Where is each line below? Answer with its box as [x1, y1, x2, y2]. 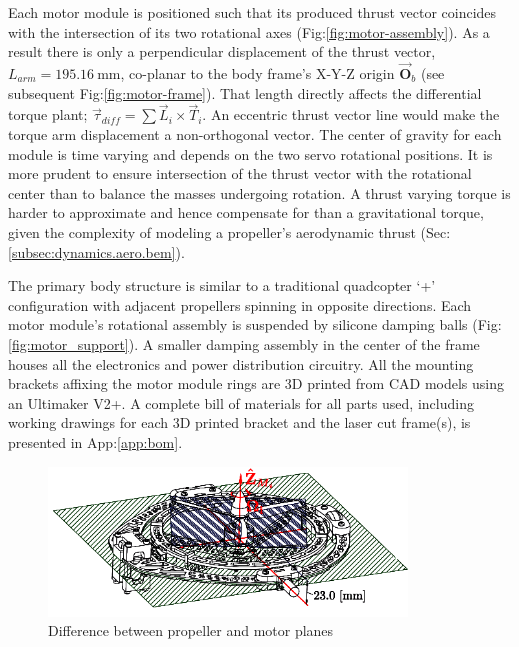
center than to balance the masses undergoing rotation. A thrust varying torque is [8, 182, 511, 203]
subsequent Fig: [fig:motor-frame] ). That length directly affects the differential [8, 82, 482, 103]
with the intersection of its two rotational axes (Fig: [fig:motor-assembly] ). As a [8, 21, 490, 42]
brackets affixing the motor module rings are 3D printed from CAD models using [8, 373, 504, 394]
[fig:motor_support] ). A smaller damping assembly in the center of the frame [8, 333, 480, 354]
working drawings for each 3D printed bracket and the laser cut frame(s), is [8, 412, 471, 433]
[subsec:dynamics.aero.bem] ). [8, 241, 185, 262]
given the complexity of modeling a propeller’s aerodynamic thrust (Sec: [8, 221, 451, 242]
